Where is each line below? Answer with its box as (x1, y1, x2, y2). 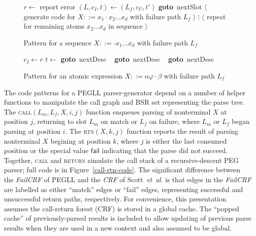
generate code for (24, 11, 76, 21)
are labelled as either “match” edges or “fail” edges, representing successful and (4, 184, 243, 194)
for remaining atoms (24, 21, 85, 31)
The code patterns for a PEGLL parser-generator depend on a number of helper (4, 87, 246, 97)
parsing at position (4, 125, 61, 136)
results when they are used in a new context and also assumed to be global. (4, 222, 232, 233)
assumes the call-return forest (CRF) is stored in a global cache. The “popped (4, 203, 239, 213)
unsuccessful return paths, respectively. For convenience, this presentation (4, 194, 226, 204)
